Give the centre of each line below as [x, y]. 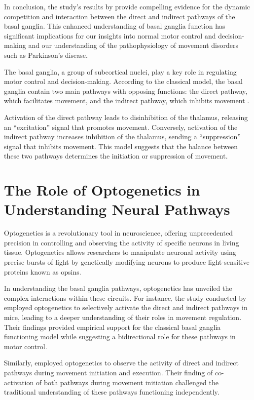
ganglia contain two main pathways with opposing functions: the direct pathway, [126, 91]
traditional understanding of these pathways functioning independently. [112, 392]
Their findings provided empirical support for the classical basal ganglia [112, 327]
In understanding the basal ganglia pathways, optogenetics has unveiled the [118, 288]
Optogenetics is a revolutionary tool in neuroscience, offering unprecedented [118, 233]
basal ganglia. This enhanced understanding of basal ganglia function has [115, 26]
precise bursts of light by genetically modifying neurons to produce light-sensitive [127, 262]
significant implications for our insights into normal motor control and [110, 35]
